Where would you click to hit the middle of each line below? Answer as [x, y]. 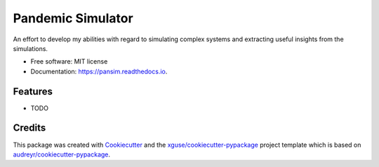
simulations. [31, 48]
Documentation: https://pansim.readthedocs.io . [99, 71]
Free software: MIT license [69, 61]
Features [33, 91]
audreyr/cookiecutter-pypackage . [62, 154]
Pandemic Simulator [73, 18]
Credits [29, 128]
